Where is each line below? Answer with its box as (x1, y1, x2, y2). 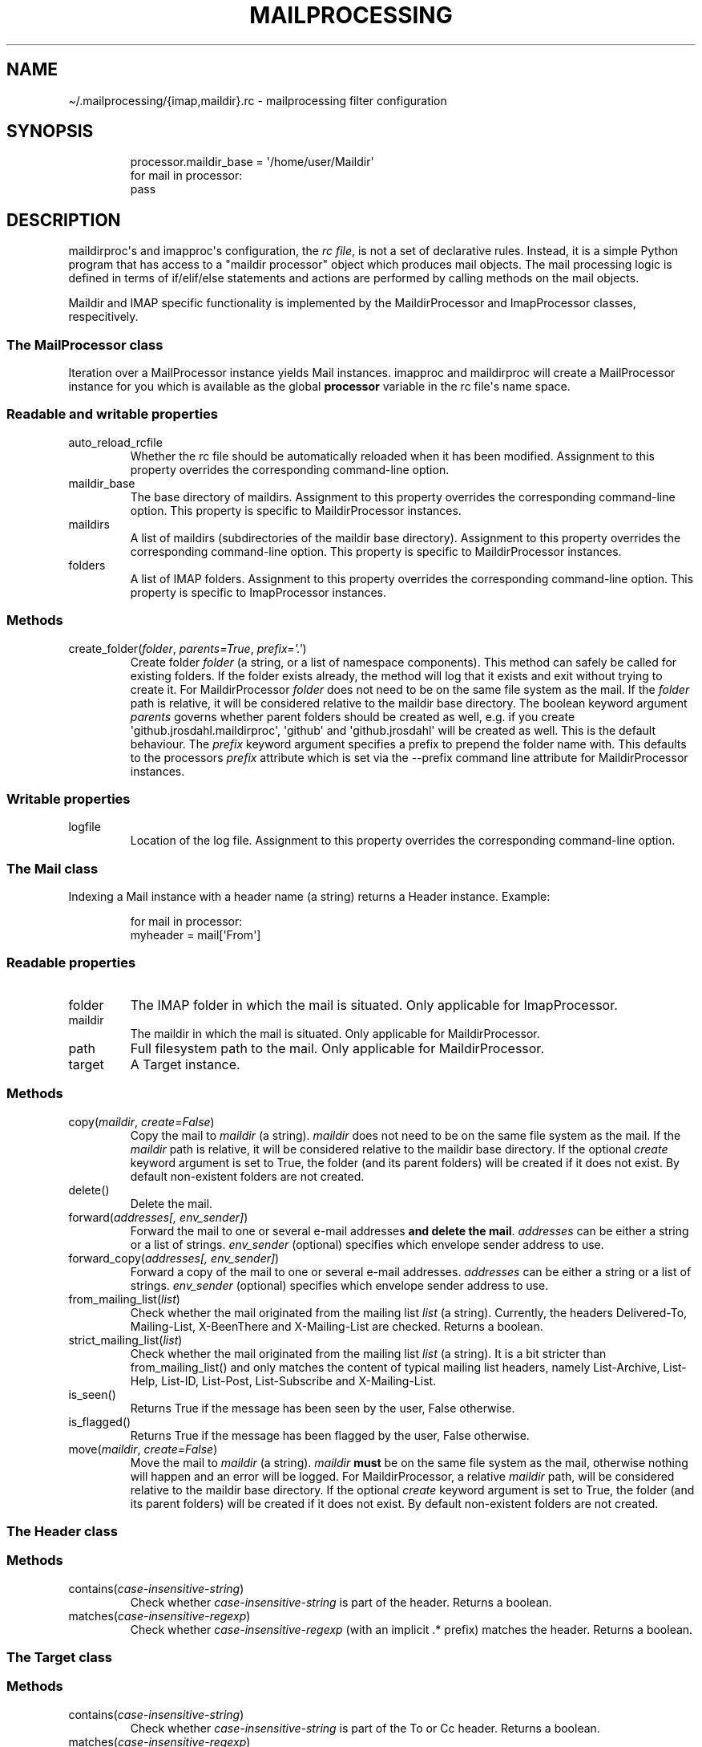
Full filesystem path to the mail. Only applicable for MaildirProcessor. (130, 1040, 544, 1056)
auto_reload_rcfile (68, 435, 163, 449)
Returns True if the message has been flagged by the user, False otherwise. (130, 1428, 530, 1442)
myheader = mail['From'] (130, 928, 261, 942)
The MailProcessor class (6, 336, 163, 353)
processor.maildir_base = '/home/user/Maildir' (130, 155, 374, 169)
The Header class (6, 1522, 118, 1539)
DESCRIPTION (6, 209, 121, 230)
